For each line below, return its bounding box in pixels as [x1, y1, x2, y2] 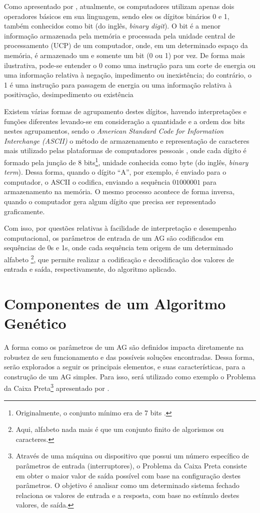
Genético [4, 313, 66, 333]
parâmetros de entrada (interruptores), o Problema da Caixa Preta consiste [15, 460, 247, 471]
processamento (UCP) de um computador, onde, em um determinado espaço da [4, 40, 248, 51]
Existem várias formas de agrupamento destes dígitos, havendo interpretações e [4, 106, 247, 116]
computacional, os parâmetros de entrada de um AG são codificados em [4, 232, 224, 243]
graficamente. [4, 206, 45, 216]
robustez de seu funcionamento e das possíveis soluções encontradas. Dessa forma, [4, 351, 254, 362]
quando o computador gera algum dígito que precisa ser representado [4, 196, 216, 206]
